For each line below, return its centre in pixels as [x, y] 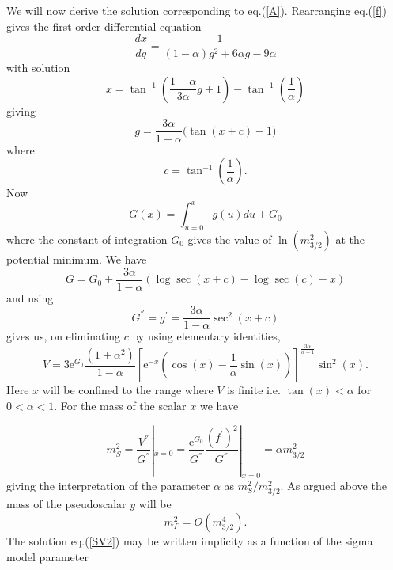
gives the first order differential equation [104, 26]
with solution [38, 68]
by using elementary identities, [206, 336]
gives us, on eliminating [64, 336]
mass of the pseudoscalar [66, 504]
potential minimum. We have [77, 258]
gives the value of [230, 239]
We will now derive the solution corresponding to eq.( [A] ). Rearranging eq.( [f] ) [196, 10]
